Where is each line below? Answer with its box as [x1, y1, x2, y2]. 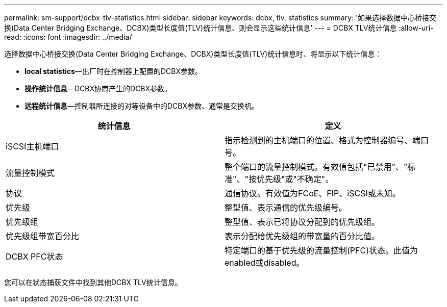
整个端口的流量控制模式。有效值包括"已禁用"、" [225, 162, 408, 172]
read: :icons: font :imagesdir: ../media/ [4, 33, 132, 41]
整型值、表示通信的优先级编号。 [225, 202, 347, 213]
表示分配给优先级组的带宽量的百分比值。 [225, 231, 380, 241]
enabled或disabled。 [225, 258, 305, 268]
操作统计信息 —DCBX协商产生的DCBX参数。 [24, 84, 172, 93]
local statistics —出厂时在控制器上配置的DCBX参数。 [24, 67, 202, 75]
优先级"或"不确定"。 [256, 174, 334, 184]
